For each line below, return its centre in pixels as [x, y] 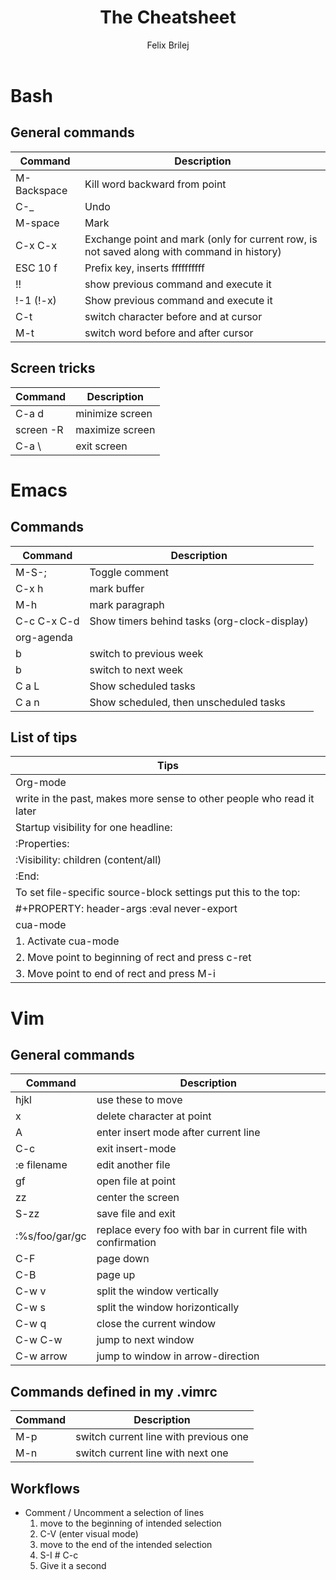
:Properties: [42, 844]
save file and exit [136, 1214]
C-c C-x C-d [47, 621]
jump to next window [145, 1340]
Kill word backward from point [155, 184]
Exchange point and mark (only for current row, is [201, 239]
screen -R [39, 429]
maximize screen [115, 429]
